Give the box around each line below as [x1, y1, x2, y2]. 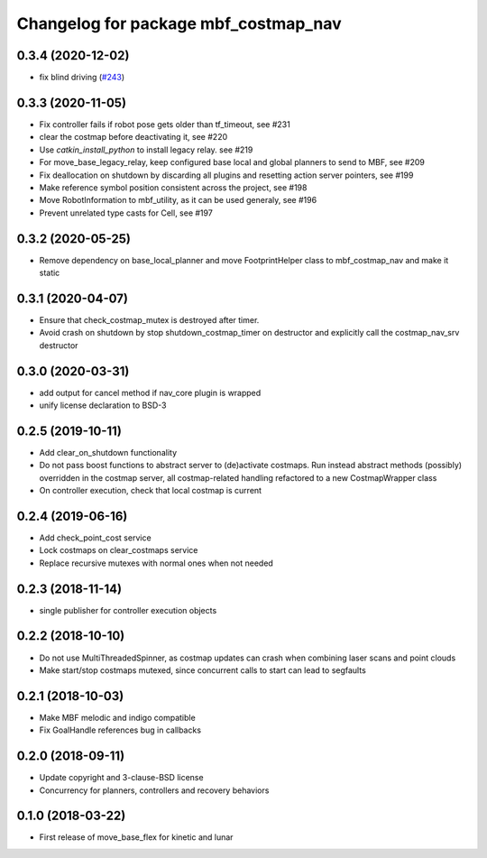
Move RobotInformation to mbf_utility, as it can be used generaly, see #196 [39, 195, 317, 206]
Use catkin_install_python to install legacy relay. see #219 [39, 144, 253, 155]
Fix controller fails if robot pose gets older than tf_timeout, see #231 [39, 118, 290, 130]
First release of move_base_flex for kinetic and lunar [39, 832, 234, 843]
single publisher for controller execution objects [39, 604, 217, 615]
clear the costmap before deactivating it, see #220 [39, 132, 228, 143]
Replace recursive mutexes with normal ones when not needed [39, 558, 274, 568]
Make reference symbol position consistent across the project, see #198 [39, 181, 308, 193]
